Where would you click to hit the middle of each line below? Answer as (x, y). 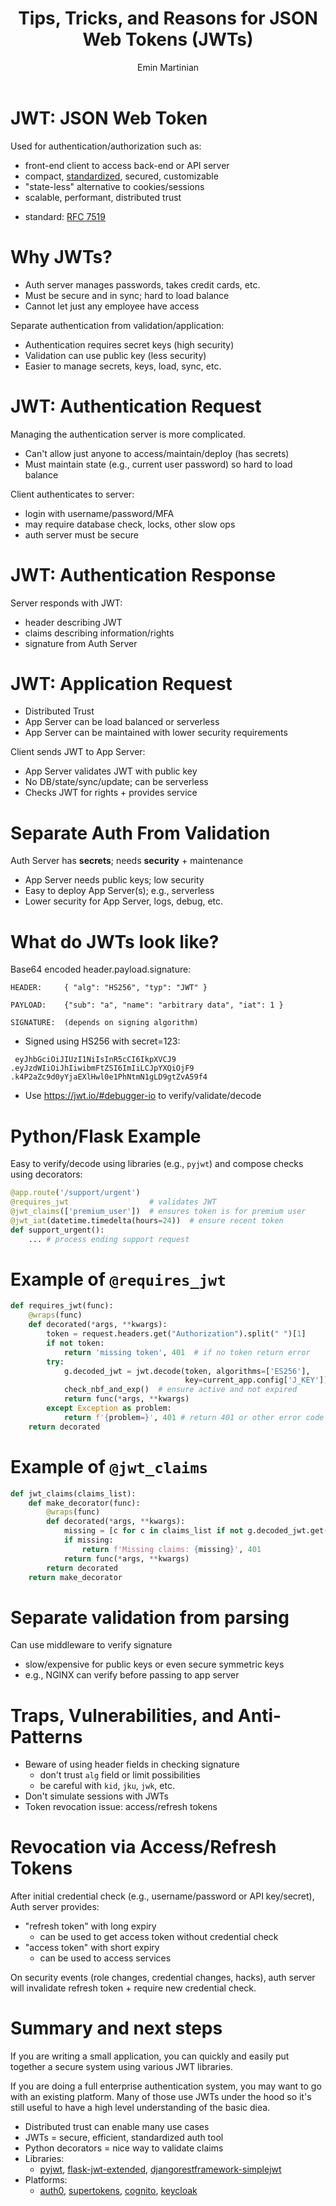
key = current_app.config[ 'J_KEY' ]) (256, 1380)
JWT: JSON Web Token (109, 118)
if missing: (88, 1540)
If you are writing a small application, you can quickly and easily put (150, 2056)
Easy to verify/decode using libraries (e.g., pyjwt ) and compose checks (157, 1164)
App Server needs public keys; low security (114, 880)
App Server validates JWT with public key (111, 771)
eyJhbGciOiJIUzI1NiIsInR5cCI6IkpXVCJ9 (95, 1060)
